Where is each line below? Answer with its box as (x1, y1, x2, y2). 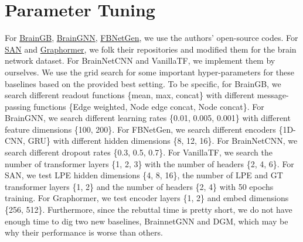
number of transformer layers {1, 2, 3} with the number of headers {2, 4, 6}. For (5, 157, 294, 170)
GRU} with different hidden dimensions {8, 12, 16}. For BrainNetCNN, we (28, 134, 298, 147)
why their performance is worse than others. (5, 226, 163, 238)
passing (5, 100, 31, 112)
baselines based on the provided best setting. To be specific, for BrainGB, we (5, 77, 281, 89)
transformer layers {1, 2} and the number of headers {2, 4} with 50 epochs (5, 180, 274, 192)
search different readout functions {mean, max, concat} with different (5, 89, 255, 101)
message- (257, 89, 289, 101)
